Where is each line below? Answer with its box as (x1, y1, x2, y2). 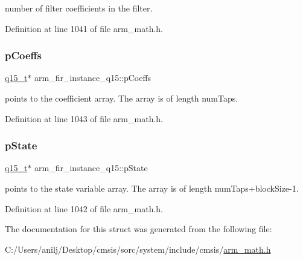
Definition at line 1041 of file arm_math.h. (5, 22, 163, 34)
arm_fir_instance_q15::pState (34, 161, 148, 174)
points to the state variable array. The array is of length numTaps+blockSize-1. (5, 182, 299, 194)
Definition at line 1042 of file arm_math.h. (5, 202, 163, 215)
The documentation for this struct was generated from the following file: (5, 223, 272, 235)
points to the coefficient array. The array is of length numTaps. (5, 92, 238, 104)
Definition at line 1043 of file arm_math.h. (5, 112, 163, 125)
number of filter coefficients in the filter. (5, 2, 153, 14)
